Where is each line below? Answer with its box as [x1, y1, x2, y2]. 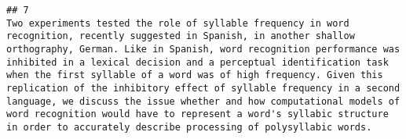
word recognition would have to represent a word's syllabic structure [6, 109, 389, 120]
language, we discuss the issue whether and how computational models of [6, 95, 401, 107]
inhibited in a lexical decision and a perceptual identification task [6, 56, 389, 68]
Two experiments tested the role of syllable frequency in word [6, 17, 349, 29]
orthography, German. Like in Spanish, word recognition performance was [6, 43, 401, 55]
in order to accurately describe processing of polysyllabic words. [6, 121, 372, 133]
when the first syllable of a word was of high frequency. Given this [6, 69, 383, 81]
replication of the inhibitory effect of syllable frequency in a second [6, 82, 401, 94]
